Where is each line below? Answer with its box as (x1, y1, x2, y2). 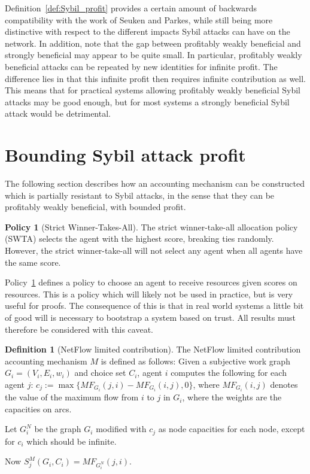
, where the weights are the (182, 391, 282, 403)
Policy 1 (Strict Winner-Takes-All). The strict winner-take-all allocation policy (5, 220, 298, 233)
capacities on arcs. (5, 402, 72, 415)
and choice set (74, 366, 126, 379)
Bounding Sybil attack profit (5, 142, 246, 167)
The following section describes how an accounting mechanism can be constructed (5, 177, 305, 190)
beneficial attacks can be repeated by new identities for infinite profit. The (5, 60, 278, 72)
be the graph (34, 423, 81, 435)
